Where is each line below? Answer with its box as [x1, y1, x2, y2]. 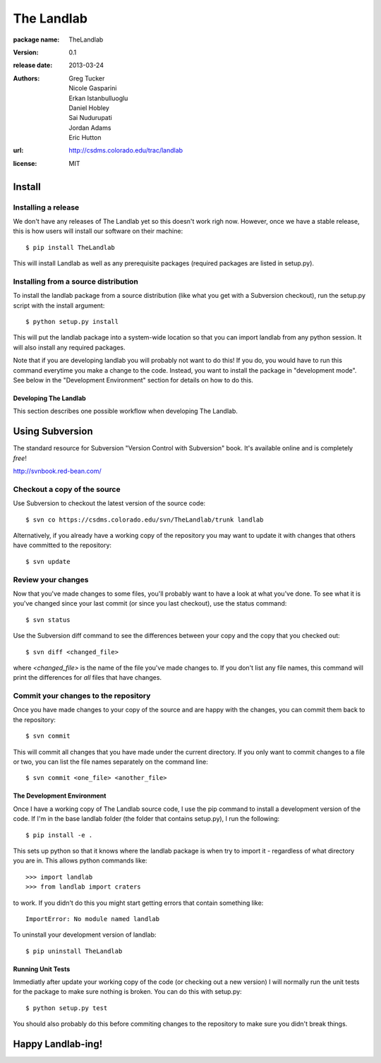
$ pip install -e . [25, 831, 93, 839]
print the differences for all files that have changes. [13, 673, 162, 682]
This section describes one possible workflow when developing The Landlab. [13, 407, 238, 416]
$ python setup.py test [25, 1004, 108, 1012]
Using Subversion [13, 426, 93, 438]
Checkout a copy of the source [13, 484, 121, 494]
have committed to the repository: [13, 541, 112, 550]
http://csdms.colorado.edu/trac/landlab [68, 146, 183, 155]
